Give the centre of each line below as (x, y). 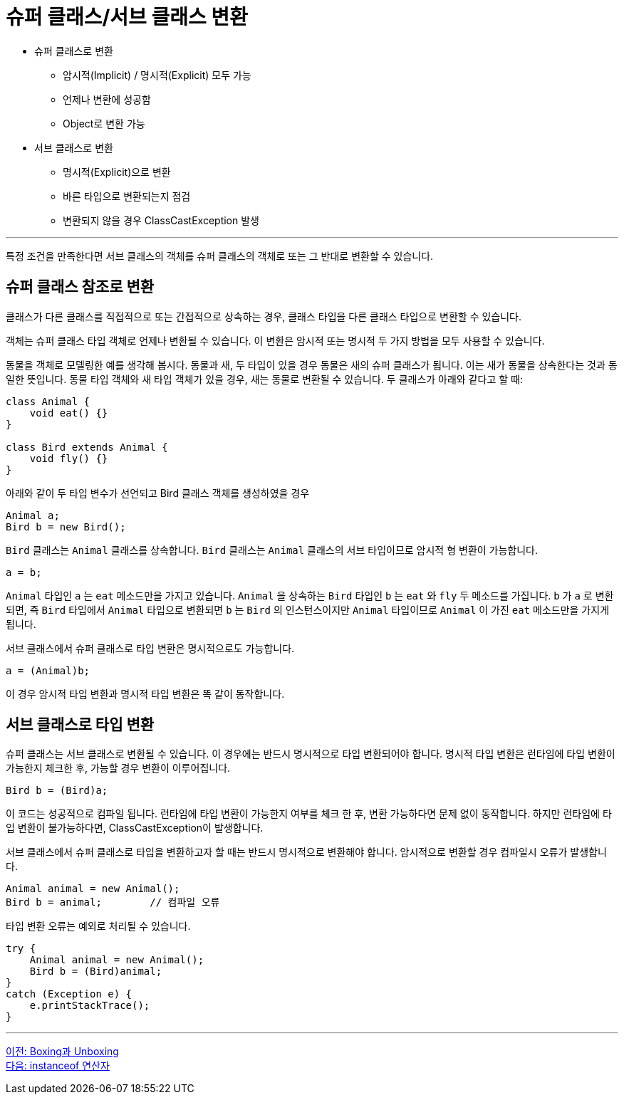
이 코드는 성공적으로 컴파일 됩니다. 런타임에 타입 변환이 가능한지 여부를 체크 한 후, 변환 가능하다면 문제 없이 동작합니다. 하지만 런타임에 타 (309, 814)
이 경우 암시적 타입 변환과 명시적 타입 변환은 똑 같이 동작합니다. (145, 693)
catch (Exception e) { (69, 994)
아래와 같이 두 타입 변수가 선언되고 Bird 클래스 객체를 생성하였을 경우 (158, 493)
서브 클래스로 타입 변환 (80, 725)
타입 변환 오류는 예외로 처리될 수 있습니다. (98, 926)
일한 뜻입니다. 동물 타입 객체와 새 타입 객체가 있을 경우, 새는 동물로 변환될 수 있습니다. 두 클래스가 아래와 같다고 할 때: (265, 379)
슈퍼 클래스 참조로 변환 (80, 287)
